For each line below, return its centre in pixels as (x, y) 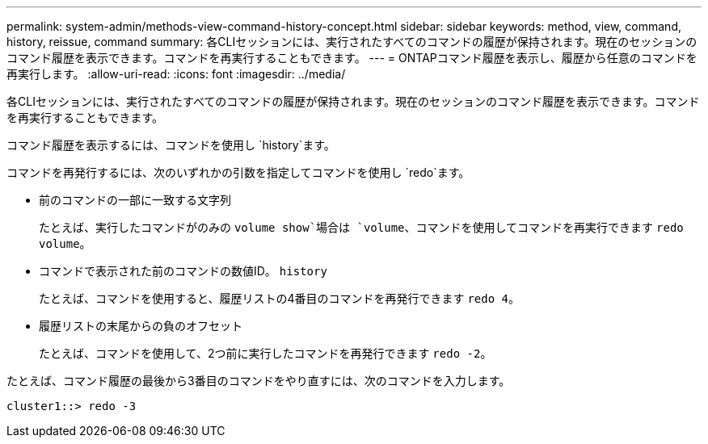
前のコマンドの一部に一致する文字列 (135, 200)
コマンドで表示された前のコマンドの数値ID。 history (183, 271)
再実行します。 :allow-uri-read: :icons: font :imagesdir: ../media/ (176, 74)
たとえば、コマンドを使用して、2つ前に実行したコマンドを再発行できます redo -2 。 (265, 353)
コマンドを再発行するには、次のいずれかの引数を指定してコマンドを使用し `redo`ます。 (238, 172)
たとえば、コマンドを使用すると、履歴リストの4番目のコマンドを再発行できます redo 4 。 (279, 298)
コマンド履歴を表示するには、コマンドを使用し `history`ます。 (171, 145)
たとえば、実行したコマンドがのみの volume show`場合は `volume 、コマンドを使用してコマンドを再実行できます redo (361, 227)
